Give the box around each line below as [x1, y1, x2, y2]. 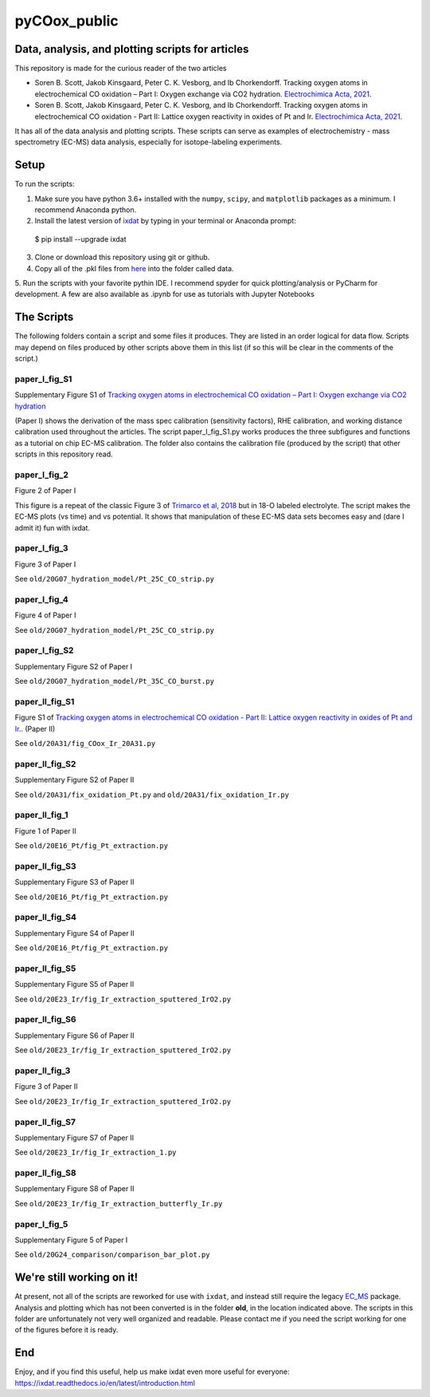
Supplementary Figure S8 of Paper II [14, 1184, 135, 1194]
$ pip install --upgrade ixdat [34, 234, 127, 243]
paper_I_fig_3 [14, 543, 68, 554]
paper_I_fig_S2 [14, 645, 74, 656]
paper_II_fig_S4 [14, 912, 77, 923]
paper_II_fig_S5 [14, 962, 76, 973]
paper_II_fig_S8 [14, 1167, 76, 1178]
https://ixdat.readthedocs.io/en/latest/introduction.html [14, 1378, 195, 1387]
